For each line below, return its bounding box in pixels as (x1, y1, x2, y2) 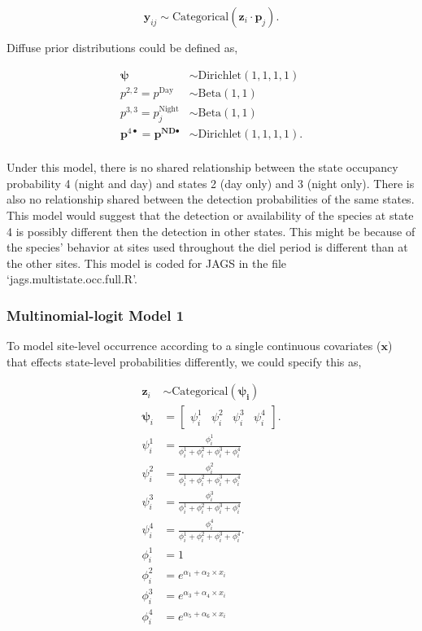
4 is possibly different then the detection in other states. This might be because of (7, 222, 415, 239)
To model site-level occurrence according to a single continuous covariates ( (7, 337, 381, 354)
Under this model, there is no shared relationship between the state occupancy (7, 159, 398, 176)
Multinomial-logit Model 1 (7, 305, 185, 325)
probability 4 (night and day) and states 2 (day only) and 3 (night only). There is (7, 174, 415, 191)
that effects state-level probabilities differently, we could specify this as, (7, 353, 362, 370)
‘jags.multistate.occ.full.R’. (7, 270, 137, 287)
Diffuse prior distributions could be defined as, (7, 39, 238, 55)
